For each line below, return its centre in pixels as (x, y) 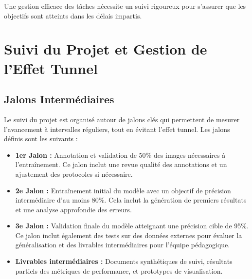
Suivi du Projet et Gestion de (106, 49)
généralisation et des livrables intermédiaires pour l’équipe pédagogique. (123, 245)
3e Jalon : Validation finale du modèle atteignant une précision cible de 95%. (132, 226)
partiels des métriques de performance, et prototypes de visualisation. (119, 270)
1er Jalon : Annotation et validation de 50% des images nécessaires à (120, 155)
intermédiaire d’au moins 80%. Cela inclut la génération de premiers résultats (131, 200)
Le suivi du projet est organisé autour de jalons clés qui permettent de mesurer (122, 119)
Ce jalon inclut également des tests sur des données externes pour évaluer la (129, 235)
